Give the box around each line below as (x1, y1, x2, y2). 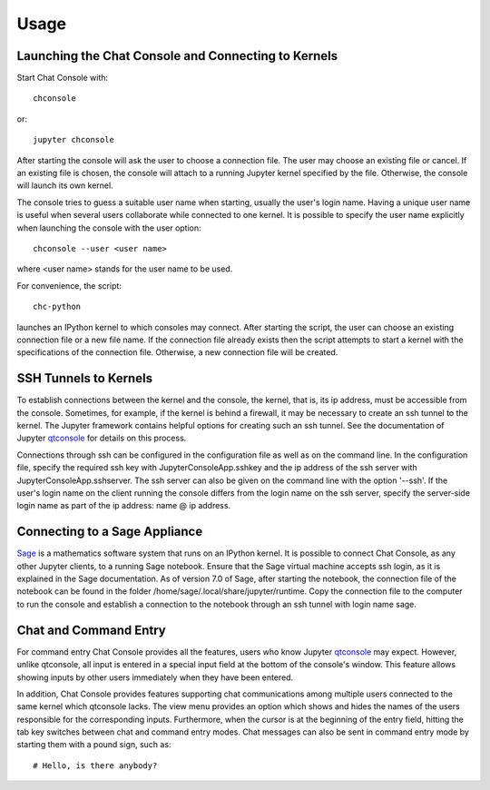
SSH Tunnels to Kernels (16, 370, 153, 386)
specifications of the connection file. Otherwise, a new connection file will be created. (16, 347, 338, 358)
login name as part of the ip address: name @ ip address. (16, 500, 231, 511)
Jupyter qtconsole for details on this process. (16, 432, 187, 444)
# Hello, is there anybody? (33, 760, 158, 771)
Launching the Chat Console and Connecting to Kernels (16, 48, 338, 64)
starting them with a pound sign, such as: (16, 739, 171, 750)
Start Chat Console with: (16, 73, 109, 84)
